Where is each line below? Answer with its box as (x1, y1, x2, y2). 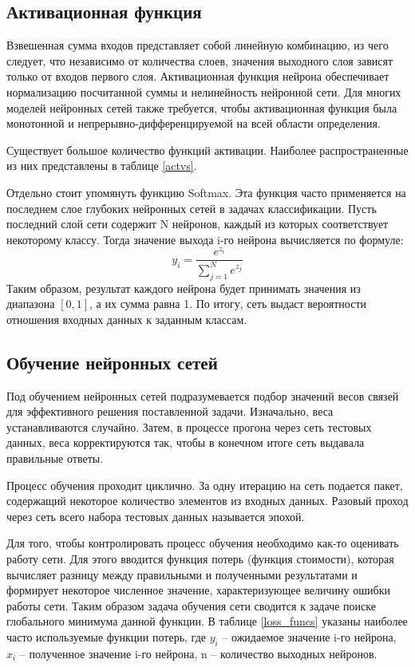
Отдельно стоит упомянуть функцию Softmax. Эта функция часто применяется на (6, 184, 406, 200)
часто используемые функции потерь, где (6, 628, 206, 645)
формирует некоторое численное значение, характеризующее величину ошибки (6, 582, 390, 598)
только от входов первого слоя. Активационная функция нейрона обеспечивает (6, 68, 389, 85)
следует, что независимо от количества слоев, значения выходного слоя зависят (6, 52, 393, 69)
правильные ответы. (6, 449, 104, 466)
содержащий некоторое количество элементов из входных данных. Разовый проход (6, 492, 409, 509)
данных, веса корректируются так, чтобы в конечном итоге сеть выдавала (6, 434, 365, 451)
